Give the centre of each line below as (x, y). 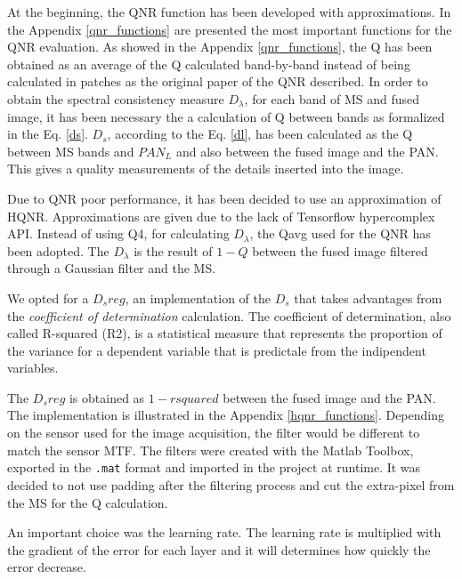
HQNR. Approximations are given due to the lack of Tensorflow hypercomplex (221, 216)
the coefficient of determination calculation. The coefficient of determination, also (229, 315)
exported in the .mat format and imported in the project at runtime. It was (214, 467)
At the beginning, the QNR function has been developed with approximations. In (229, 12)
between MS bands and (71, 151)
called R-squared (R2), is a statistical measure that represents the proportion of (225, 333)
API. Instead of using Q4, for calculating (118, 233)
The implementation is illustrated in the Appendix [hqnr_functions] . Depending (226, 415)
